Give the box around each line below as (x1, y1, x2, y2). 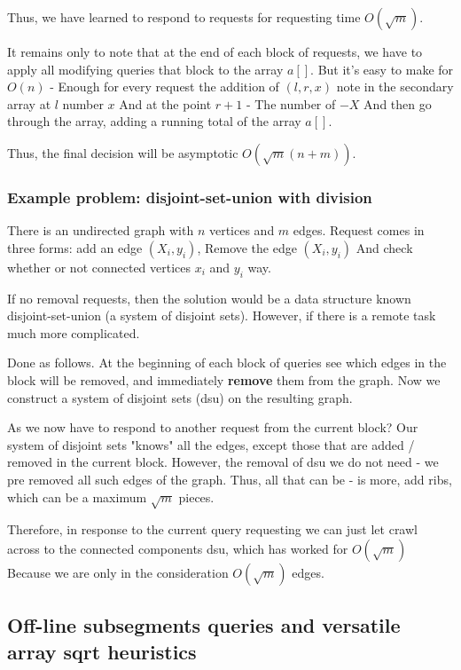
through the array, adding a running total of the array (7, 112, 301, 130)
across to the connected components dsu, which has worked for (7, 539, 348, 557)
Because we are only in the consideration (7, 563, 229, 581)
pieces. (178, 487, 215, 506)
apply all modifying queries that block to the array (7, 59, 284, 78)
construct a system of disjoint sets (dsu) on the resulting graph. (7, 388, 353, 406)
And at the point (119, 94, 212, 113)
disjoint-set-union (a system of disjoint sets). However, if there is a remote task (7, 306, 436, 325)
